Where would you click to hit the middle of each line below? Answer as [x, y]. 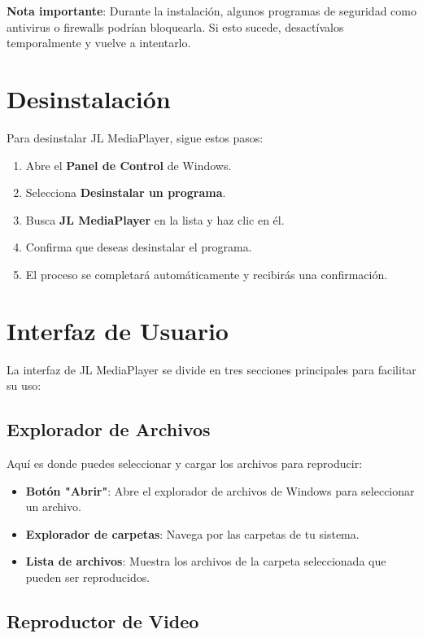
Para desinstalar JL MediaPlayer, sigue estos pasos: [135, 137]
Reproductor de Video [103, 621]
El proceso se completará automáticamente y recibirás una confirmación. [207, 274]
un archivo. [53, 507]
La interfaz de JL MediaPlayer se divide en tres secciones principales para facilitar [211, 369]
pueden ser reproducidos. [88, 577]
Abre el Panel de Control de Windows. [129, 165]
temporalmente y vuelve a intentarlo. [99, 43]
